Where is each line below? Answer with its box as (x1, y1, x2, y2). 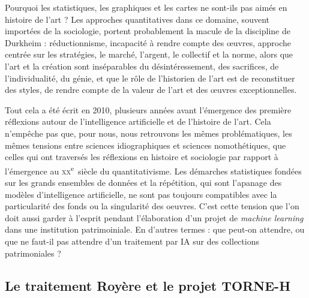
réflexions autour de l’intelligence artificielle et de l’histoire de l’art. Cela (5, 115, 271, 128)
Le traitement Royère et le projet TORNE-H (5, 276, 291, 294)
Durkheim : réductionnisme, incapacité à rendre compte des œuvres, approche (5, 36, 292, 49)
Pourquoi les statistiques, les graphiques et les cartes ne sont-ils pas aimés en (5, 1, 287, 13)
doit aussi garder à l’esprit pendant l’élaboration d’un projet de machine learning (5, 211, 304, 224)
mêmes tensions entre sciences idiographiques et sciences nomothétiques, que (5, 139, 286, 151)
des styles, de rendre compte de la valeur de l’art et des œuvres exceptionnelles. (5, 83, 297, 96)
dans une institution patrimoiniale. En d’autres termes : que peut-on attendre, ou (5, 223, 305, 236)
